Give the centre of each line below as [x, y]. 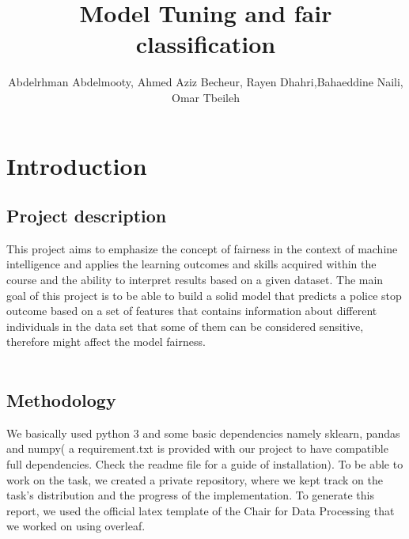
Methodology [61, 400]
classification [206, 44]
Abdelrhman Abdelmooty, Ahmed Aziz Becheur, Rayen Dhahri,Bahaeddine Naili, [206, 82]
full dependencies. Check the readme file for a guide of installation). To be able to [205, 464]
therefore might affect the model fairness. [106, 342]
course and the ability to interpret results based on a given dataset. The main [195, 280]
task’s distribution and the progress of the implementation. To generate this [190, 495]
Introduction [77, 165]
